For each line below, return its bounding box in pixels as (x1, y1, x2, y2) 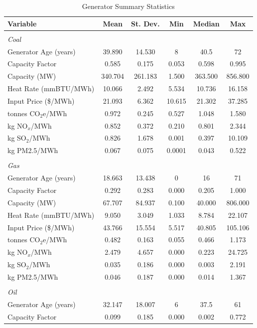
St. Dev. (131, 18, 160, 28)
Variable (7, 18, 37, 28)
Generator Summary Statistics (82, 1, 175, 11)
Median (193, 18, 220, 28)
